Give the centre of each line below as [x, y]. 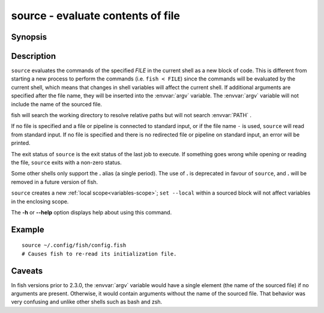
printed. [21, 143]
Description [34, 56]
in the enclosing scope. [40, 201]
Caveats [27, 271]
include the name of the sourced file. [56, 104]
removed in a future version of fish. [55, 182]
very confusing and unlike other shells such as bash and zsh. [87, 302]
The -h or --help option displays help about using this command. [91, 212]
